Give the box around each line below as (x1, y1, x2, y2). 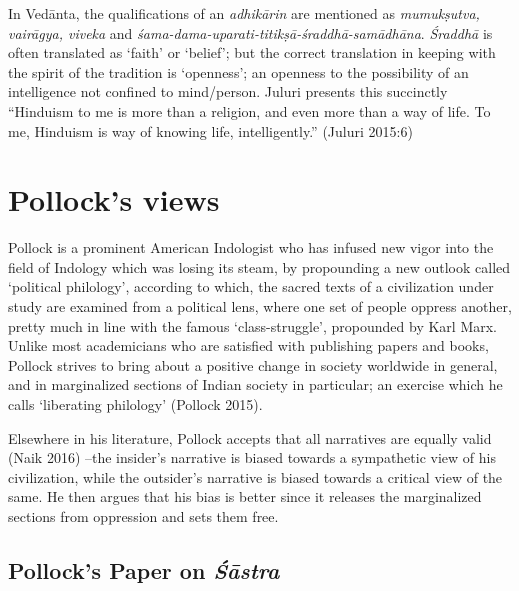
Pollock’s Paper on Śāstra (8, 554, 280, 585)
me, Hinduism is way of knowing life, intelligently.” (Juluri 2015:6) (8, 120, 413, 141)
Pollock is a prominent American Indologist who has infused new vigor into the (8, 237, 494, 258)
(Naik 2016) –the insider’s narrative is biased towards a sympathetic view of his (8, 447, 496, 468)
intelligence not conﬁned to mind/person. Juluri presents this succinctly (8, 81, 448, 102)
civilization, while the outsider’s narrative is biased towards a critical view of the (8, 466, 503, 487)
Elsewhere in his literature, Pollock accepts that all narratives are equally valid (8, 427, 492, 448)
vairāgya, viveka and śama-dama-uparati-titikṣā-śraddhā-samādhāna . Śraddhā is (8, 22, 493, 43)
